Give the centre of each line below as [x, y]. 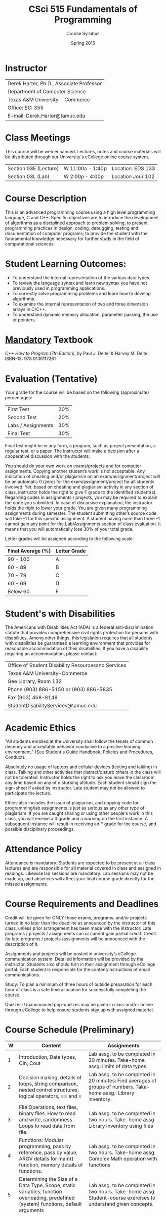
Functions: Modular [41, 1140]
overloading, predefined [47, 1198]
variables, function [41, 1192]
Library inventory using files [121, 1126]
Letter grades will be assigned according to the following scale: [70, 539]
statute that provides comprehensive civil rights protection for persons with [82, 633]
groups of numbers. [111, 1087]
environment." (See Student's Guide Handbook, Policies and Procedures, [79, 752]
